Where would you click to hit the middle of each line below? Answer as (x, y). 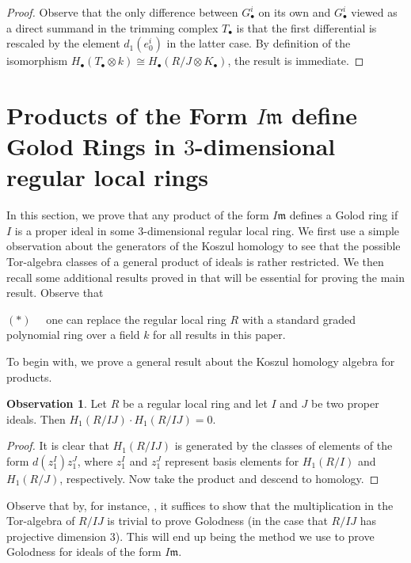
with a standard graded (299, 319)
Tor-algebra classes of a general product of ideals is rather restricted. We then (195, 262)
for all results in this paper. (219, 335)
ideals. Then (36, 418)
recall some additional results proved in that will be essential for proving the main (206, 277)
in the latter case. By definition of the (259, 43)
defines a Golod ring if (344, 215)
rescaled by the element (63, 43)
